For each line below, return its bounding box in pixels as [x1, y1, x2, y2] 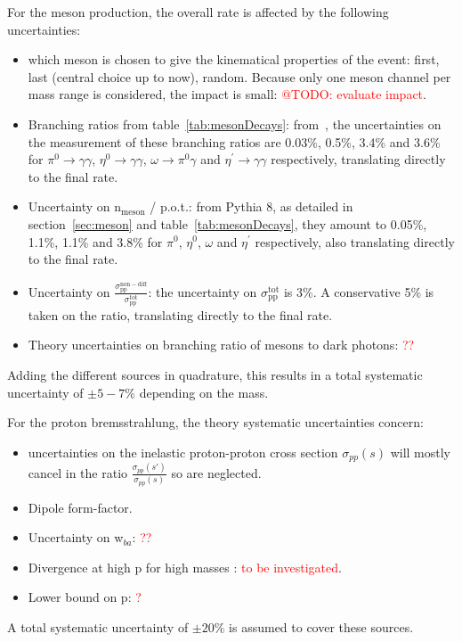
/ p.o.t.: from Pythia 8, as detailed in [150, 197, 353, 216]
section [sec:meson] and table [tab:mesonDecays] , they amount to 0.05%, [28, 214, 427, 233]
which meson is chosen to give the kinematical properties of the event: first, [28, 50, 440, 69]
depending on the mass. [139, 383, 269, 401]
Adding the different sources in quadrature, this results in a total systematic [7, 366, 423, 384]
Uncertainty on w [28, 528, 124, 547]
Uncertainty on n [28, 197, 122, 216]
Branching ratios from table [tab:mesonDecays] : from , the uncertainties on [28, 114, 442, 133]
